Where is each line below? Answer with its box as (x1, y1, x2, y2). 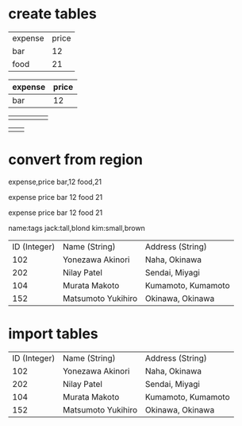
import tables (8, 325, 99, 343)
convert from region (8, 150, 143, 169)
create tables (8, 5, 97, 23)
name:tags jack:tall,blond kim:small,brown (8, 223, 145, 233)
